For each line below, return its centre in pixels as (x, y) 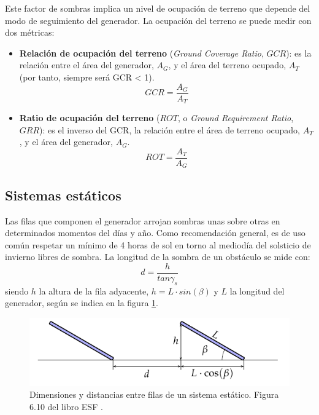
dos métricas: (30, 32)
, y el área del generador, (66, 142)
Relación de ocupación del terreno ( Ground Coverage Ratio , (141, 53)
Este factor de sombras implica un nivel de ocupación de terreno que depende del (158, 8)
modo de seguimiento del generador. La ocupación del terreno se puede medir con (158, 20)
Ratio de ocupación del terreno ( (90, 118)
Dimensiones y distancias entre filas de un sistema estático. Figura (154, 394)
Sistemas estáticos (63, 195)
